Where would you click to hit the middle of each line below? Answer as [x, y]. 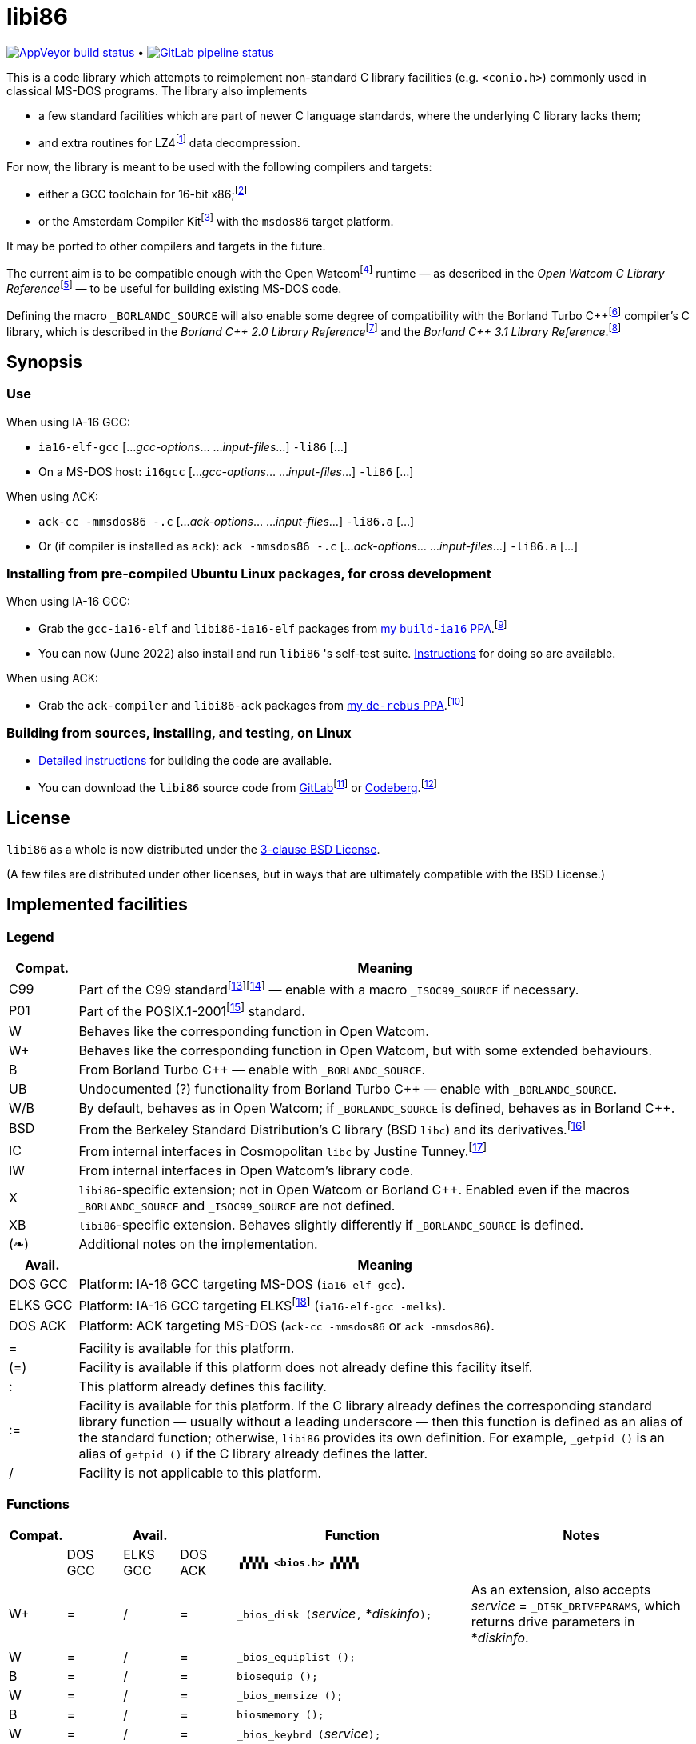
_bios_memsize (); [290, 1695]
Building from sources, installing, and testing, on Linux [179, 733]
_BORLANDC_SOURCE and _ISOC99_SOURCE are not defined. [237, 1206]
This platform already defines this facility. [203, 1386]
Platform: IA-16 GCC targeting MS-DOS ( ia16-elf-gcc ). [242, 1284]
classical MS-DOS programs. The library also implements [157, 90]
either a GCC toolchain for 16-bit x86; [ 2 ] [143, 193]
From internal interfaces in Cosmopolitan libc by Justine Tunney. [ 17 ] [283, 1150]
